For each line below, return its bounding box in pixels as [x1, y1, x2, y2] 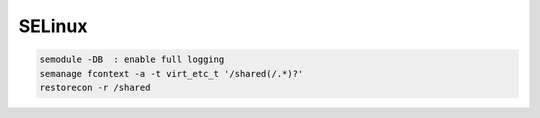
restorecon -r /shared [39, 81, 151, 93]
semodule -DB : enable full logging [39, 54, 225, 65]
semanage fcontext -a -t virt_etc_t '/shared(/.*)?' [39, 68, 304, 79]
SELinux [18, 15, 88, 37]
